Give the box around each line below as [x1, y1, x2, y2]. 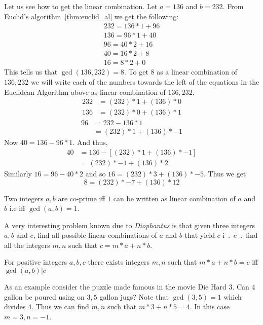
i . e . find [222, 230, 258, 240]
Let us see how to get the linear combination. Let [4, 1, 158, 11]
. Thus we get [204, 168, 246, 178]
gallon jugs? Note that [99, 291, 169, 302]
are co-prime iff [58, 193, 105, 203]
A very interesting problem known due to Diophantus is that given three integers [4, 220, 255, 230]
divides [4, 301, 26, 312]
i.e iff [9, 203, 25, 213]
